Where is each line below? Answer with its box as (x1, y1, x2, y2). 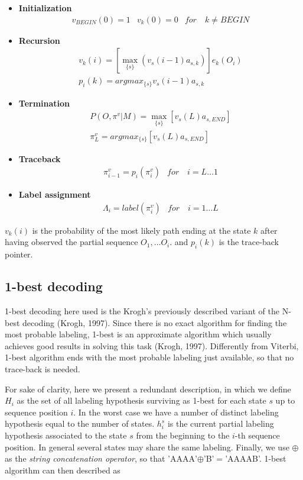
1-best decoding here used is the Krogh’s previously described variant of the (5, 305, 279, 317)
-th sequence (234, 429, 280, 441)
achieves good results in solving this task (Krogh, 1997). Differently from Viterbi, (5, 339, 299, 352)
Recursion (18, 34, 60, 46)
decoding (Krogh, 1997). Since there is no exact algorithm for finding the (22, 316, 287, 328)
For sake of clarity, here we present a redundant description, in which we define (5, 382, 291, 395)
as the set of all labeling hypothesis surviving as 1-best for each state (17, 394, 266, 407)
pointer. (5, 248, 33, 260)
